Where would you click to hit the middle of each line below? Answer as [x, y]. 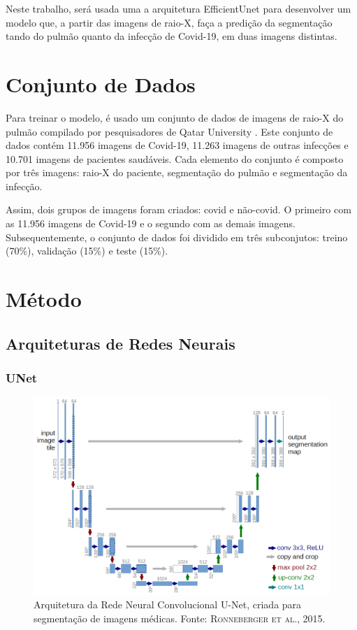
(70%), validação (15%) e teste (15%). [87, 251]
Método [44, 299]
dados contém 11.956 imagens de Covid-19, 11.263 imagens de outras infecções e [177, 145]
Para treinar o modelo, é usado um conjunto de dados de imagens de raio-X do [175, 117]
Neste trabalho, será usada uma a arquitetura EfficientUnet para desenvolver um [178, 8]
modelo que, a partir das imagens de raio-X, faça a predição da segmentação [169, 22]
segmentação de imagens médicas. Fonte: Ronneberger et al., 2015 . [180, 618]
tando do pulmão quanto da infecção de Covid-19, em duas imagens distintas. [172, 36]
